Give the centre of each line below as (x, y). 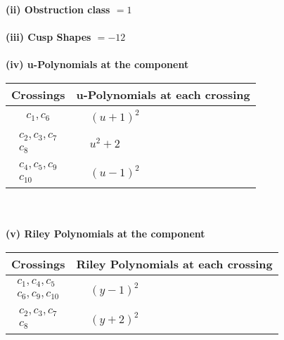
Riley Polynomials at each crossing (174, 264)
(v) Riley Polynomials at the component (105, 234)
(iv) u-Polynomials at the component (97, 64)
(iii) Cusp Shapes (49, 37)
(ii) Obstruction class (58, 9)
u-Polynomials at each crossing (163, 94)
